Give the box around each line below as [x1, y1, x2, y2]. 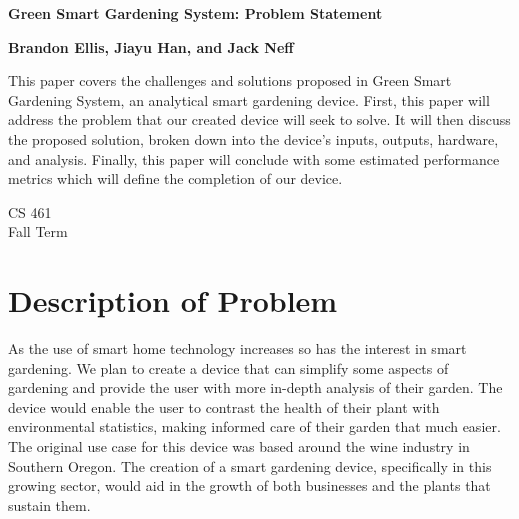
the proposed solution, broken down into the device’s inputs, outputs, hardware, [8, 128, 499, 149]
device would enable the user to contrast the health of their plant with [8, 396, 440, 417]
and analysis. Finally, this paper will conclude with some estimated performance [8, 148, 500, 169]
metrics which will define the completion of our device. [8, 168, 343, 189]
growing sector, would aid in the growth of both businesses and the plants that [8, 475, 491, 496]
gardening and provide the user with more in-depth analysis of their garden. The [8, 377, 503, 398]
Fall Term [8, 221, 68, 242]
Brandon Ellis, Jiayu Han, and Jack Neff [8, 36, 294, 57]
